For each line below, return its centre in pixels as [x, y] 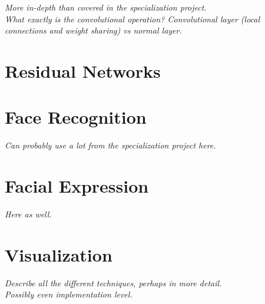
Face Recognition [76, 117]
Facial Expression [77, 186]
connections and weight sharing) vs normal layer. [93, 30]
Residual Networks [83, 70]
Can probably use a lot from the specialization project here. [110, 145]
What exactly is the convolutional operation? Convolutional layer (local [132, 19]
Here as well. [28, 214]
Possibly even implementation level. [69, 294]
